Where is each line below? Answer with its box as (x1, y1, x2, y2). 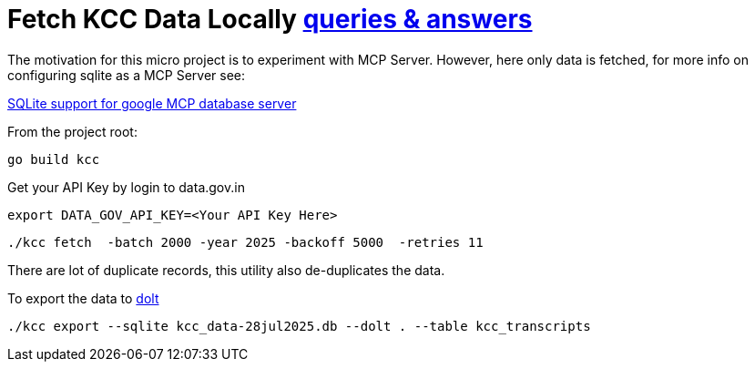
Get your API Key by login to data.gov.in (7, 179, 245, 195)
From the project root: (7, 123, 138, 139)
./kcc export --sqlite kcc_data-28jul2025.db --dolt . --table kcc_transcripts (7, 318, 591, 333)
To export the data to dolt (7, 290, 159, 306)
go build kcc (7, 151, 100, 167)
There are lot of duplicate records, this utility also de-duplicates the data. (7, 261, 445, 278)
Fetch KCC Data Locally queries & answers (7, 4, 533, 35)
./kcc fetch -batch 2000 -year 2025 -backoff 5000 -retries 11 (7, 234, 484, 250)
